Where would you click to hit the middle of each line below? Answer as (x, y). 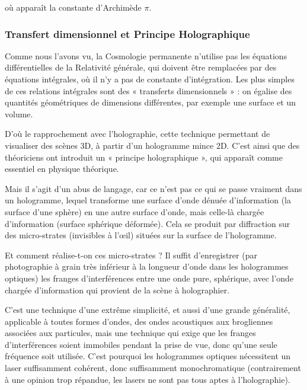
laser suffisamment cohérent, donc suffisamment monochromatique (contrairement (153, 368)
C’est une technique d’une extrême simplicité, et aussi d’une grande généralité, (148, 310)
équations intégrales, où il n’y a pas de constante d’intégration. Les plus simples (150, 79)
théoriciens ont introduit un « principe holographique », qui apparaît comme (144, 157)
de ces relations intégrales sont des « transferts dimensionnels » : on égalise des (148, 90)
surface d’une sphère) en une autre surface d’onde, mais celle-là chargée (135, 211)
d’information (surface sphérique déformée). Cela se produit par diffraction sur (148, 223)
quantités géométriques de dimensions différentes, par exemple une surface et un (150, 102)
